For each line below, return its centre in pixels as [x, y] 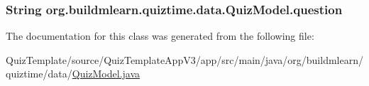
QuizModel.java [106, 74]
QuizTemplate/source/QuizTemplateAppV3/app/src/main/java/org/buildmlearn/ [184, 59]
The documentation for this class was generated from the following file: [160, 36]
